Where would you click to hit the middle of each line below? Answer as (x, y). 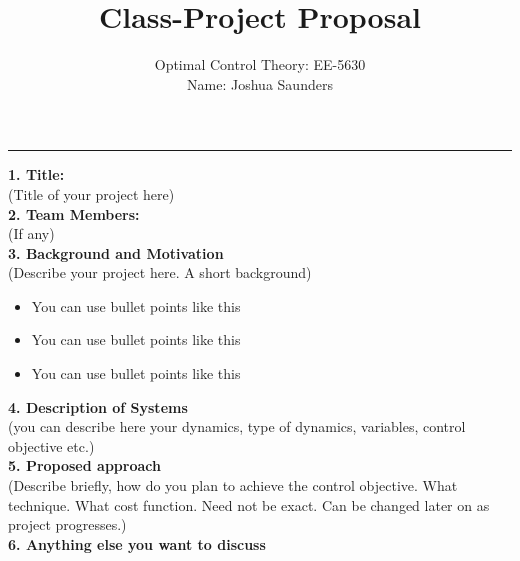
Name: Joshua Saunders (260, 83)
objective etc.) (51, 445)
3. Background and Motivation (116, 252)
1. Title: (36, 174)
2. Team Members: (74, 213)
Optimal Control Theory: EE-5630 (260, 64)
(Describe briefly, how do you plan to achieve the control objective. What (233, 485)
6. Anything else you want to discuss (137, 543)
